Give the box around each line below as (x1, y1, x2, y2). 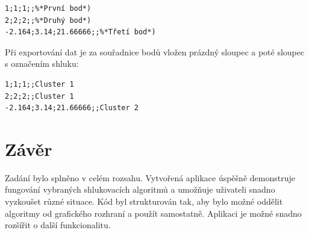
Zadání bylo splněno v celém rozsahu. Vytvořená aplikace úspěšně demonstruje (5, 171, 295, 184)
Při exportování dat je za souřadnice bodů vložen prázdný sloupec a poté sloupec (5, 45, 305, 58)
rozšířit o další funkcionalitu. (5, 219, 111, 231)
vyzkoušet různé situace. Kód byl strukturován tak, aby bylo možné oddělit (5, 195, 283, 208)
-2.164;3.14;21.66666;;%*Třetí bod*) (5, 28, 156, 37)
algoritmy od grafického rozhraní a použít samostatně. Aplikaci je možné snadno (5, 207, 302, 219)
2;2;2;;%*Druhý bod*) (5, 16, 92, 25)
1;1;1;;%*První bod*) (5, 4, 92, 13)
